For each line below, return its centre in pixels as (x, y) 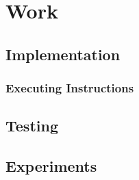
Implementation (63, 54)
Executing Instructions (70, 88)
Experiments (51, 166)
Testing (32, 126)
